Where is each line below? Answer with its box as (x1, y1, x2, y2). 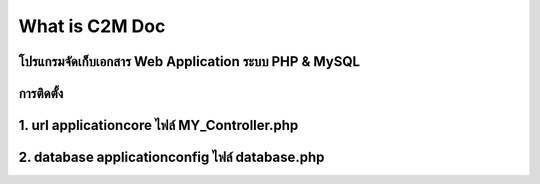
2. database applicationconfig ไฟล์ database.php (18, 149, 325, 166)
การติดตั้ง (18, 85, 64, 102)
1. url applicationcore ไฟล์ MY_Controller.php (18, 117, 299, 134)
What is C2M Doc (18, 15, 166, 37)
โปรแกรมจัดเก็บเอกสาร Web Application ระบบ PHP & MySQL (18, 53, 360, 70)
